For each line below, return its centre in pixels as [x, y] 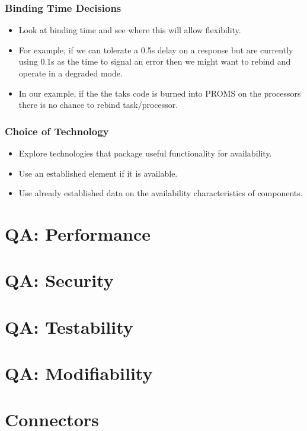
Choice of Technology [57, 131]
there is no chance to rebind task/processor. [98, 105]
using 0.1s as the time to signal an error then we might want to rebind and [155, 61]
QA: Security [59, 280]
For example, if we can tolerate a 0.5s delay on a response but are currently [156, 50]
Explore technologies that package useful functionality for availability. [145, 153]
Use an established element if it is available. [98, 173]
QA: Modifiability [79, 373]
